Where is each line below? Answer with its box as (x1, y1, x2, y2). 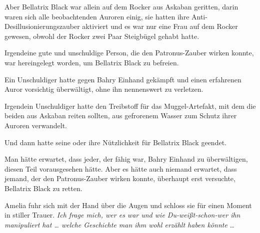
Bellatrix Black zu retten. (4, 183, 82, 193)
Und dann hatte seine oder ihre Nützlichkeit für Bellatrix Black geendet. (4, 137, 226, 147)
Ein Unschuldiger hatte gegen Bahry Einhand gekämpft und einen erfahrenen (4, 74, 241, 84)
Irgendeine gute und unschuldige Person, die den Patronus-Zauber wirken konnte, (4, 47, 254, 58)
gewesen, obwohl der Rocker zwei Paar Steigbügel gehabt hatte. (4, 30, 199, 41)
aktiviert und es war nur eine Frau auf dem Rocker (82, 21, 238, 31)
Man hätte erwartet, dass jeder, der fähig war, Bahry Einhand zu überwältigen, (4, 154, 248, 164)
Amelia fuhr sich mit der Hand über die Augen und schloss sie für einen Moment (4, 200, 252, 210)
